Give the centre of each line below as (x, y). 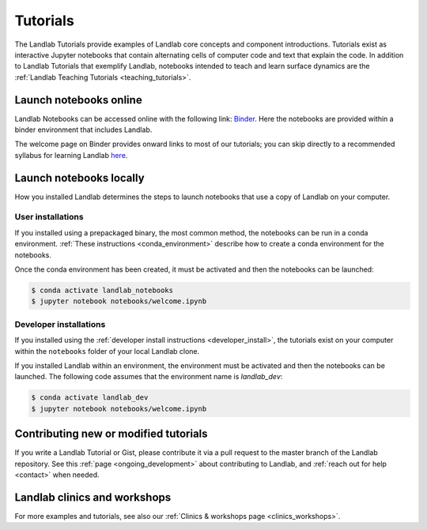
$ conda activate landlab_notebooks (102, 290)
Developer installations (60, 324)
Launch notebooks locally (80, 178)
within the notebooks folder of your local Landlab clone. (107, 351)
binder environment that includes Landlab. (83, 130)
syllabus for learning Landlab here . (71, 155)
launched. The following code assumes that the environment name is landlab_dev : (149, 377)
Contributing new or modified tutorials (111, 434)
